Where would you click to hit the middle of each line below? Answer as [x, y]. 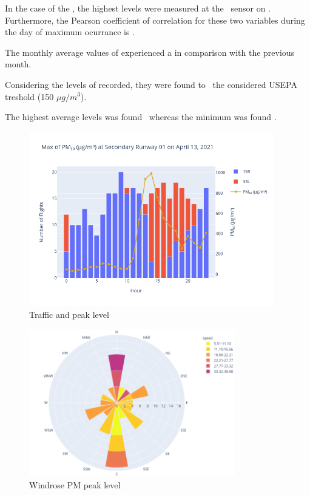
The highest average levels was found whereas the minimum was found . [141, 117]
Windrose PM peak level [75, 484]
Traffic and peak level [69, 315]
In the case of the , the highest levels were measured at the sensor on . [138, 8]
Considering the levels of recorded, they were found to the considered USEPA [151, 84]
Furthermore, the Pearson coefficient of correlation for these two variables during [155, 20]
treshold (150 [29, 96]
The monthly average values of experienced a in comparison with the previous [150, 52]
